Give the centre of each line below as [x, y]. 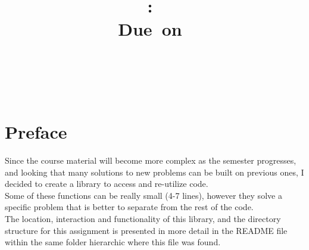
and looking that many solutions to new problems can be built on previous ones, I [154, 172]
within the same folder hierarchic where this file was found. [113, 242]
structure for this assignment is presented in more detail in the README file [146, 230]
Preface [36, 132]
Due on [150, 29]
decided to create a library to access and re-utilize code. [107, 184]
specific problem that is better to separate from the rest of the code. [129, 207]
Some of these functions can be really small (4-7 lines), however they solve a [143, 195]
